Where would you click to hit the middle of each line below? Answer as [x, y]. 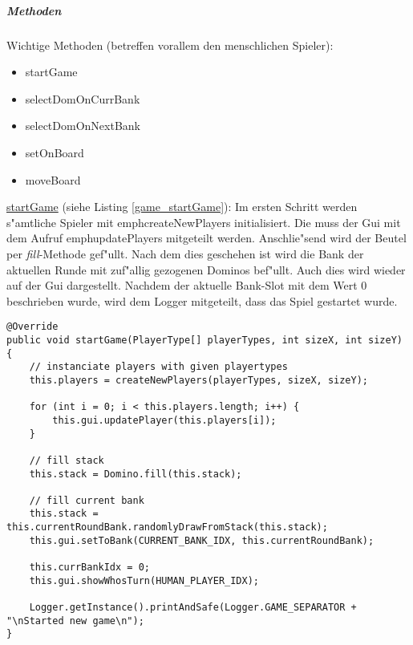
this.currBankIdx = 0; [89, 568]
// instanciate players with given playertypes [158, 367]
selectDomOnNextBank [83, 126]
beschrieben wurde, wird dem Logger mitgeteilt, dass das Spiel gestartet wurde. [202, 300]
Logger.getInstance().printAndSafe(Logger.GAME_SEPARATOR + [193, 608]
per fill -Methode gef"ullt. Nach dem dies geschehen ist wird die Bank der [185, 253]
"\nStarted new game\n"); [75, 621]
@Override [32, 327]
